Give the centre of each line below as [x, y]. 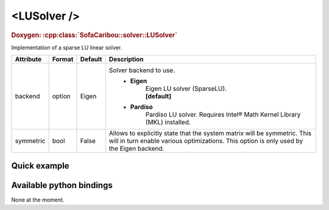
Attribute [28, 59]
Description [126, 59]
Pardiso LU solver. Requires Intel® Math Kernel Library [223, 115]
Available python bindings [62, 185]
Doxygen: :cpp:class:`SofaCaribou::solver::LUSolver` [94, 35]
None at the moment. [38, 200]
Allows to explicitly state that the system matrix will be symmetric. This [210, 133]
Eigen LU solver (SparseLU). [186, 89]
